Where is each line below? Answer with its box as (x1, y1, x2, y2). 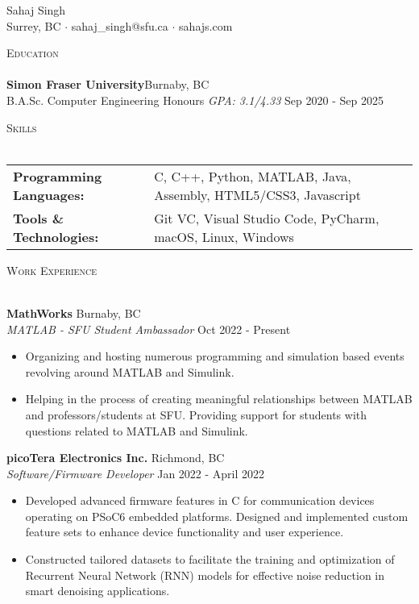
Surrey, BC (6, 17, 61, 34)
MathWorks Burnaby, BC (6, 304, 141, 321)
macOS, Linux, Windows (154, 227, 294, 246)
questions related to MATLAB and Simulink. (25, 422, 248, 439)
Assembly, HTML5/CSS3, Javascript (154, 185, 361, 204)
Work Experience (6, 261, 97, 278)
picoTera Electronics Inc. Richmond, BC (6, 449, 225, 466)
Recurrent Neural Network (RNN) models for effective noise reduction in (25, 566, 385, 583)
